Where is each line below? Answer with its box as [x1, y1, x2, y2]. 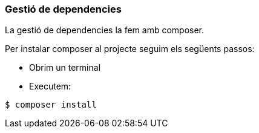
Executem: [29, 81, 71, 92]
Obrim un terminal [29, 62, 101, 73]
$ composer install [5, 100, 97, 110]
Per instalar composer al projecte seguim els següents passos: [5, 44, 255, 54]
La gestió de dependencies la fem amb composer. [5, 25, 205, 36]
